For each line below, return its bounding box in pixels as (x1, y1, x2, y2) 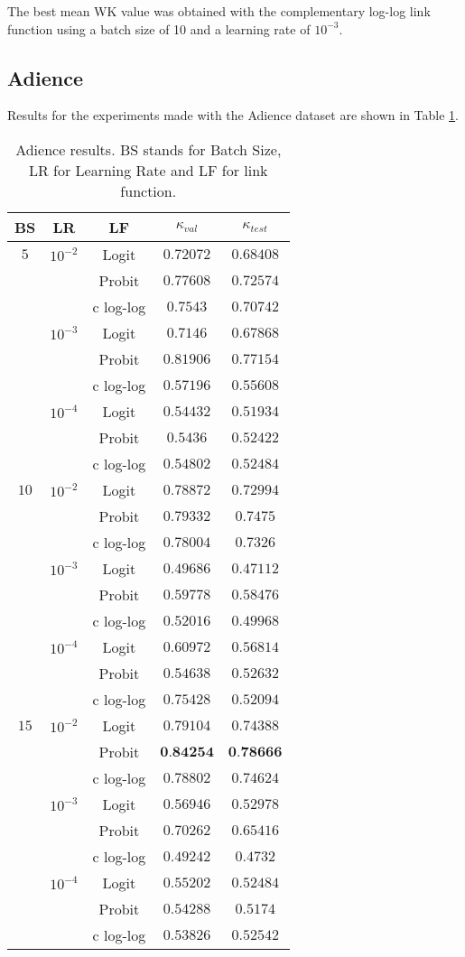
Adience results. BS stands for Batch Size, (15, 138, 282, 160)
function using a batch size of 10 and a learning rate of (7, 19, 311, 38)
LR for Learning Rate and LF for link (28, 159, 268, 181)
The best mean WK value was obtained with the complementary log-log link (7, 2, 431, 20)
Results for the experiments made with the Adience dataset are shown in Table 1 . (7, 106, 459, 125)
